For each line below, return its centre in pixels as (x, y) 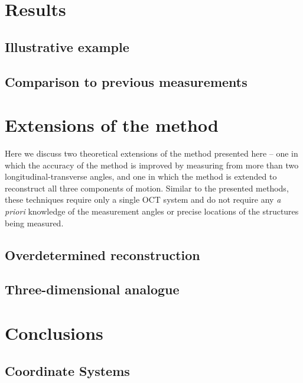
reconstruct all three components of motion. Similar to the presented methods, (147, 188)
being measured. (34, 223)
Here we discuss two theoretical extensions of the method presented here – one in (151, 153)
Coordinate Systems (67, 370)
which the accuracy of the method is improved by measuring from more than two (152, 165)
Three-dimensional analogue (92, 289)
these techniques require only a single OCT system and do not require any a (143, 199)
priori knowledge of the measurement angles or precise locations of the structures (152, 211)
